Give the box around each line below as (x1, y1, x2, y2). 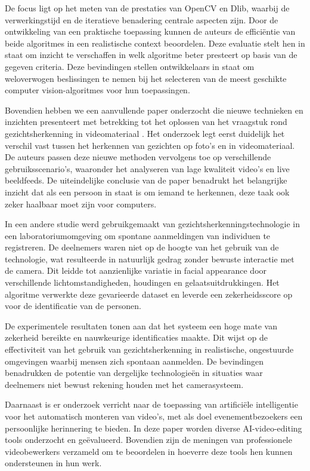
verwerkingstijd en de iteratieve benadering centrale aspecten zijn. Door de (5, 13, 278, 26)
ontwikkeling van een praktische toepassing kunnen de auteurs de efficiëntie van (5, 25, 296, 38)
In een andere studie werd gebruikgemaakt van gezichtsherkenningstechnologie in (5, 218, 300, 230)
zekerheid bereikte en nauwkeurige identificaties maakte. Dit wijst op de (5, 331, 268, 344)
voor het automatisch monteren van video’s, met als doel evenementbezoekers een (5, 410, 303, 422)
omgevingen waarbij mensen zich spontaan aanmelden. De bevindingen (5, 354, 264, 367)
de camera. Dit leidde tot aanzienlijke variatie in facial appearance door (5, 264, 267, 277)
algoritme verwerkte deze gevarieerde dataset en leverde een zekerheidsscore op (5, 288, 293, 300)
